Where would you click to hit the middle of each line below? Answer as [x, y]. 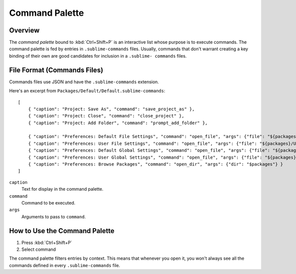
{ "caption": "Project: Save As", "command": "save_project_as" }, [111, 109]
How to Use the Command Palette [62, 231]
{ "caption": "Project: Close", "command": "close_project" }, [106, 116]
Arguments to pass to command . [54, 216]
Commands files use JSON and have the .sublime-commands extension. [84, 82]
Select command [39, 249]
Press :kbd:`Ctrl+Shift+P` [47, 242]
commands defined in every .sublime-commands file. [65, 265]
